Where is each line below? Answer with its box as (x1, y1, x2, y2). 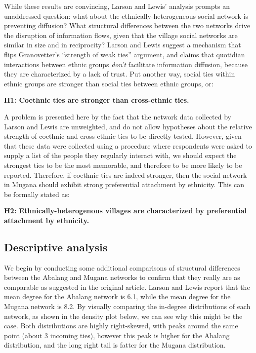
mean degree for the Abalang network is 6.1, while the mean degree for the (4, 291, 231, 302)
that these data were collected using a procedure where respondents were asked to (4, 140, 252, 151)
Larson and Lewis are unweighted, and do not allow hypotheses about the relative (4, 121, 252, 131)
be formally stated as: (4, 189, 70, 199)
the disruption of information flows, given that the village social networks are (4, 30, 238, 40)
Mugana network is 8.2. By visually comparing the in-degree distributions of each (4, 301, 251, 312)
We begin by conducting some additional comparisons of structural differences (4, 262, 240, 273)
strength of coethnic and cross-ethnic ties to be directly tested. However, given (4, 131, 242, 141)
